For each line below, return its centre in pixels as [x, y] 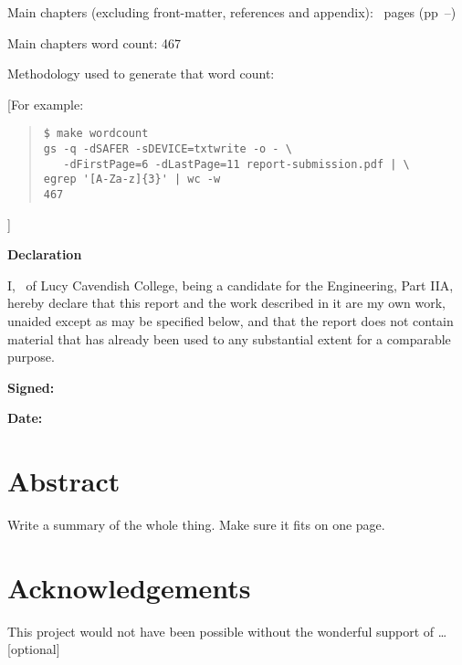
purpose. [31, 357]
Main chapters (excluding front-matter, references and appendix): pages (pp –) [232, 12]
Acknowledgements [129, 587]
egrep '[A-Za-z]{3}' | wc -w [132, 179]
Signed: [31, 387]
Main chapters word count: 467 [94, 42]
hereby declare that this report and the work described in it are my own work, [226, 303]
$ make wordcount [96, 134]
